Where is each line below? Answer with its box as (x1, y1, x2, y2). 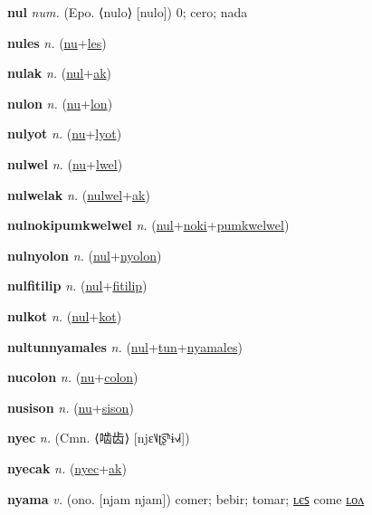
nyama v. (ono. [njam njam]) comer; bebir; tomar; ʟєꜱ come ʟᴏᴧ (7, 489, 365, 508)
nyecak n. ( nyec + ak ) (7, 458, 127, 477)
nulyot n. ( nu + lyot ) (7, 124, 122, 143)
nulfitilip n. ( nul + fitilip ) (7, 276, 148, 295)
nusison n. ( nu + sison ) (7, 397, 134, 416)
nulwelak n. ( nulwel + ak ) (7, 185, 150, 204)
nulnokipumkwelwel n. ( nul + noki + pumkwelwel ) (7, 215, 290, 234)
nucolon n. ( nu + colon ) (7, 367, 138, 386)
